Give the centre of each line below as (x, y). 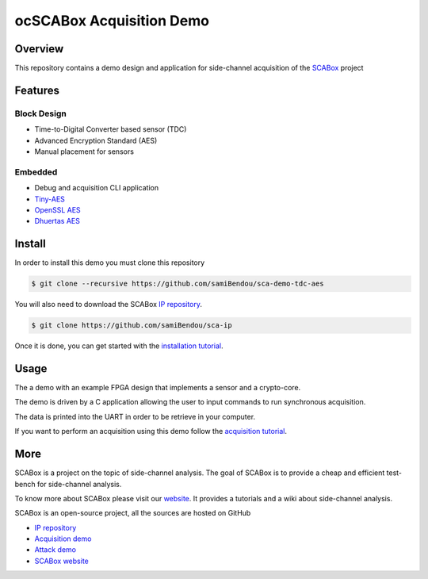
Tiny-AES (50, 199)
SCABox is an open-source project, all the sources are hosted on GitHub (133, 513)
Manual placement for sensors (84, 151)
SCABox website (61, 561)
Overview (39, 49)
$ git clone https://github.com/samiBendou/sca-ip (132, 326)
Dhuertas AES (57, 221)
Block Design (40, 113)
